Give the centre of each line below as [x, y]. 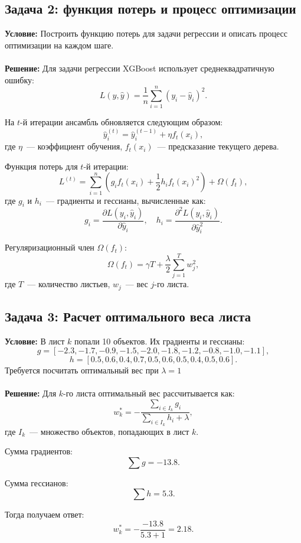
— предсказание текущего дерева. [218, 146]
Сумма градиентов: [39, 451]
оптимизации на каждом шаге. [59, 45]
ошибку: [19, 79]
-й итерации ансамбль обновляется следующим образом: [122, 122]
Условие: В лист [35, 341]
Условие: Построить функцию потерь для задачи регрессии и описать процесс [146, 33]
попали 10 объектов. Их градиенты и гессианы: [159, 341]
